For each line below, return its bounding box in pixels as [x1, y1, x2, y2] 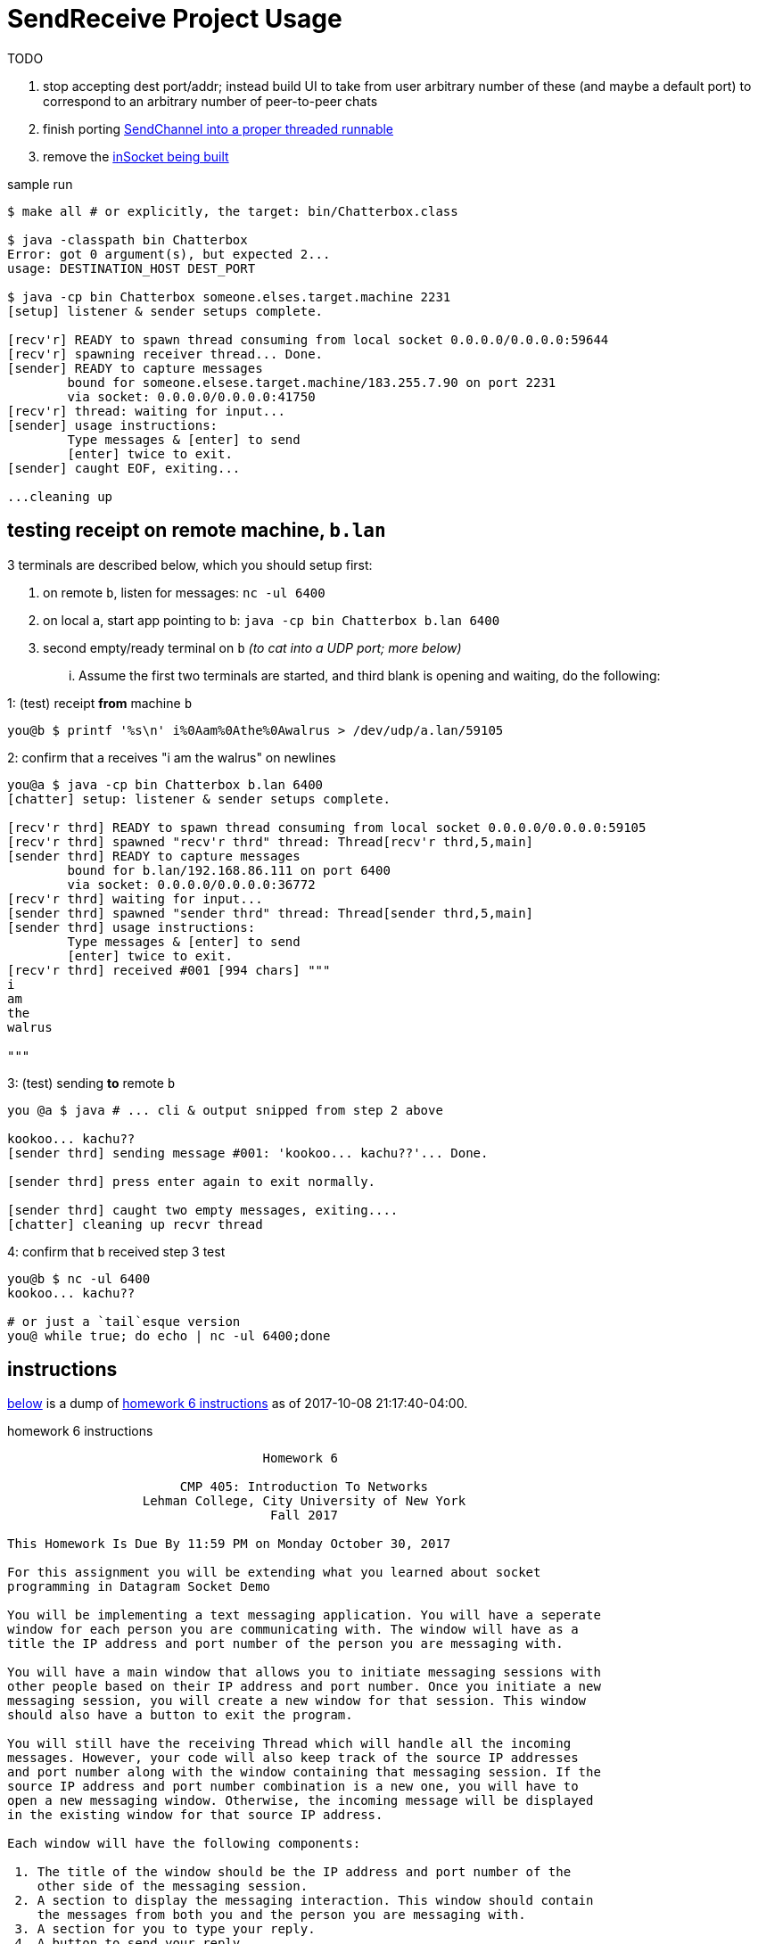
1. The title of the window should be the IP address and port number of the [14, 1865, 572, 1880]
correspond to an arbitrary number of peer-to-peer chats [43, 93, 378, 109]
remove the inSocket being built [43, 148, 229, 164]
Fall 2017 [270, 1508, 338, 1523]
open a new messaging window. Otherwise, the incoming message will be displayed [7, 1793, 594, 1808]
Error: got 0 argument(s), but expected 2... [7, 246, 331, 261]
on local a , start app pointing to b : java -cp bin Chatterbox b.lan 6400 [43, 612, 500, 628]
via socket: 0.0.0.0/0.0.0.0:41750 [67, 389, 316, 404]
